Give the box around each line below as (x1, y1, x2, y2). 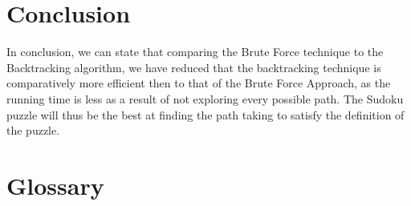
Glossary (6, 168, 104, 201)
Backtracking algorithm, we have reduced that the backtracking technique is (6, 59, 381, 75)
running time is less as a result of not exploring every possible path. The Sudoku (6, 90, 404, 107)
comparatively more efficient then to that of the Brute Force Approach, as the (6, 75, 391, 91)
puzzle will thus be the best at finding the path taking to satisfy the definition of (6, 106, 405, 123)
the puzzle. (6, 122, 60, 139)
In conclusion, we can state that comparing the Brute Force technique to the (6, 43, 384, 60)
